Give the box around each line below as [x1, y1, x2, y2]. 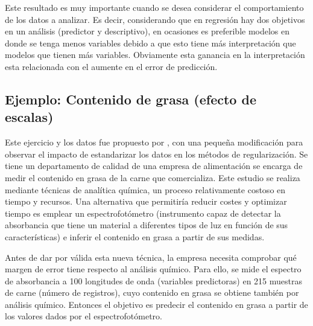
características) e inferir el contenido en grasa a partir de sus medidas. [5, 230, 265, 243]
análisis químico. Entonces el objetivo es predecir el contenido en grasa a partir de [5, 298, 308, 310]
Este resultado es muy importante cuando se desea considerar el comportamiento [5, 1, 304, 13]
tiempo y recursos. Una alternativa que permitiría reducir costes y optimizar [5, 195, 287, 208]
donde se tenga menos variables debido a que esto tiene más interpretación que [5, 36, 296, 49]
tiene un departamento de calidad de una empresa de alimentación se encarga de [5, 159, 303, 172]
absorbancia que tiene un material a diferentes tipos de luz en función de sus [5, 219, 288, 231]
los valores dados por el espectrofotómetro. [5, 310, 163, 322]
